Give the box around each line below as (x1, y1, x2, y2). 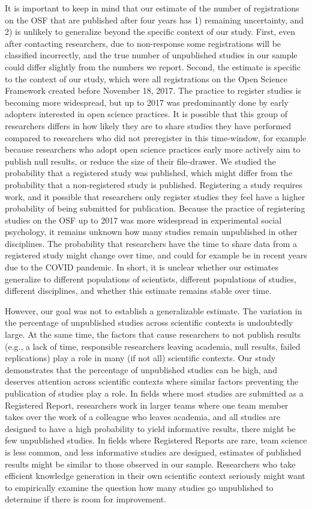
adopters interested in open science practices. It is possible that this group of (5, 108, 287, 120)
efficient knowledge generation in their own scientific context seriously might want (5, 469, 305, 482)
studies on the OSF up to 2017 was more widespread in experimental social (5, 213, 282, 226)
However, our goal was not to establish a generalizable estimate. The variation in (5, 304, 302, 317)
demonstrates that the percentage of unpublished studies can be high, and (5, 363, 277, 376)
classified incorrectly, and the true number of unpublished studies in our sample (5, 49, 298, 61)
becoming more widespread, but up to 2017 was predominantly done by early (5, 96, 289, 108)
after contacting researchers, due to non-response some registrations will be (5, 37, 281, 49)
